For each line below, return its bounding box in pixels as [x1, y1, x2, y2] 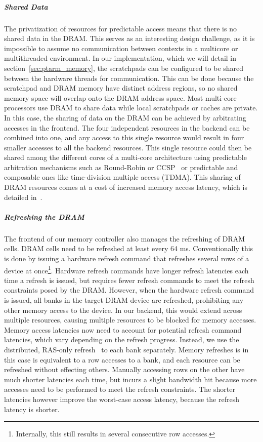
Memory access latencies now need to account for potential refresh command [4, 324, 242, 335]
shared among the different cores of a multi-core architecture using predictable [4, 152, 247, 163]
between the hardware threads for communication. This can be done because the [4, 72, 254, 83]
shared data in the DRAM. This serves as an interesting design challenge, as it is [4, 33, 255, 44]
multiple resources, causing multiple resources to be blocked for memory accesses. [4, 314, 256, 325]
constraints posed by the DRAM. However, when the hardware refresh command [4, 285, 254, 295]
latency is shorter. [4, 404, 60, 414]
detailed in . [4, 191, 42, 202]
